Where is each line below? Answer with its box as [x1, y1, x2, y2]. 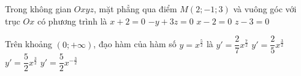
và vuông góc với [233, 2, 297, 15]
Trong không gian [5, 2, 72, 15]
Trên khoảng [5, 37, 53, 50]
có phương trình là [37, 14, 107, 27]
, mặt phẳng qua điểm [93, 2, 177, 15]
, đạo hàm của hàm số [93, 37, 177, 50]
